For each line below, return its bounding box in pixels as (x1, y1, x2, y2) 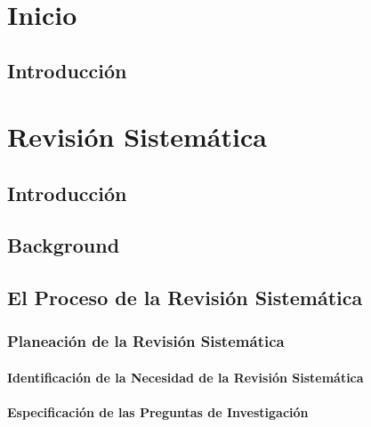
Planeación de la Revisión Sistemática (7, 330, 285, 352)
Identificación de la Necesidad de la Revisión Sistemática (7, 367, 364, 386)
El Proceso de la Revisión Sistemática (7, 284, 363, 311)
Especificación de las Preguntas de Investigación (7, 403, 309, 422)
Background (7, 231, 120, 259)
